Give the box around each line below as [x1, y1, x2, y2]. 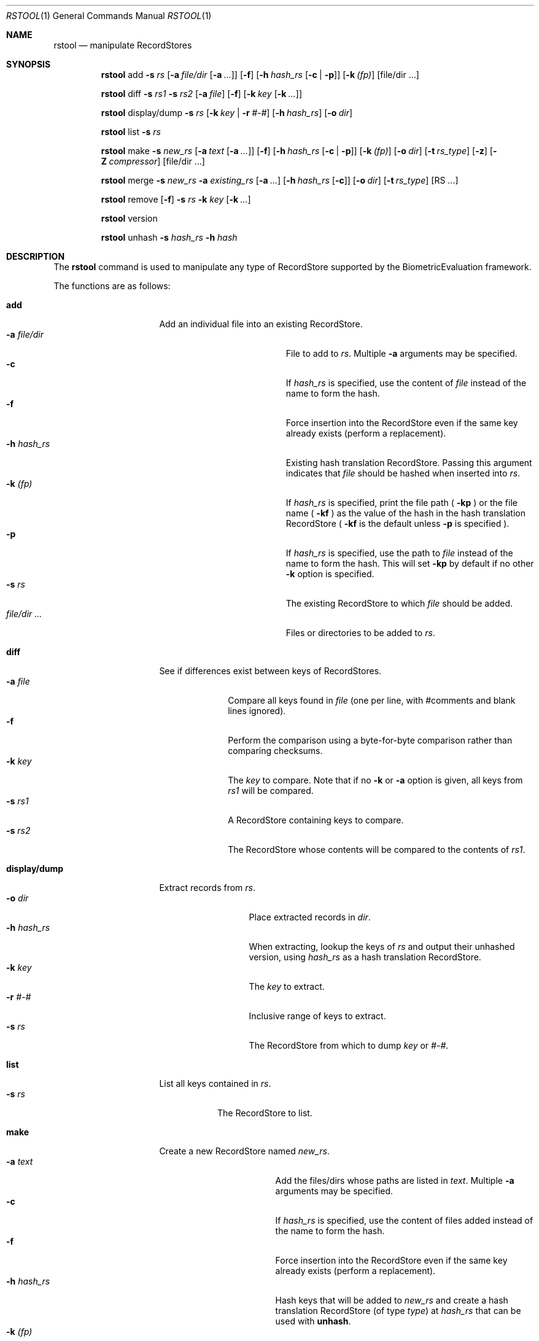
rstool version [101, 213, 158, 223]
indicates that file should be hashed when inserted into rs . [285, 468, 521, 478]
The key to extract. [249, 981, 325, 992]
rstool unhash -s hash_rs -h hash [101, 232, 238, 243]
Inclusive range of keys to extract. [249, 1011, 386, 1021]
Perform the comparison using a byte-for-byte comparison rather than [228, 735, 513, 745]
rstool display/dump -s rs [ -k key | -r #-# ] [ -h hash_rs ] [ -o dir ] [101, 107, 353, 118]
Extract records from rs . [159, 882, 256, 893]
